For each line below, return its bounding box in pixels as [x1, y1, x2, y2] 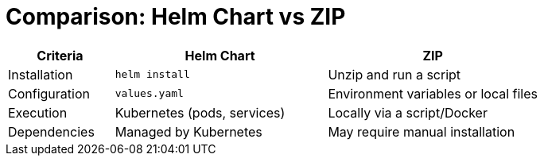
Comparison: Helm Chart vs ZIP [6, 3, 346, 30]
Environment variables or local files [328, 85, 538, 102]
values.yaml [115, 87, 184, 100]
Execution [8, 104, 68, 121]
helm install [115, 68, 190, 81]
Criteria [37, 47, 84, 64]
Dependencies [8, 123, 95, 140]
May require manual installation [328, 123, 515, 140]
